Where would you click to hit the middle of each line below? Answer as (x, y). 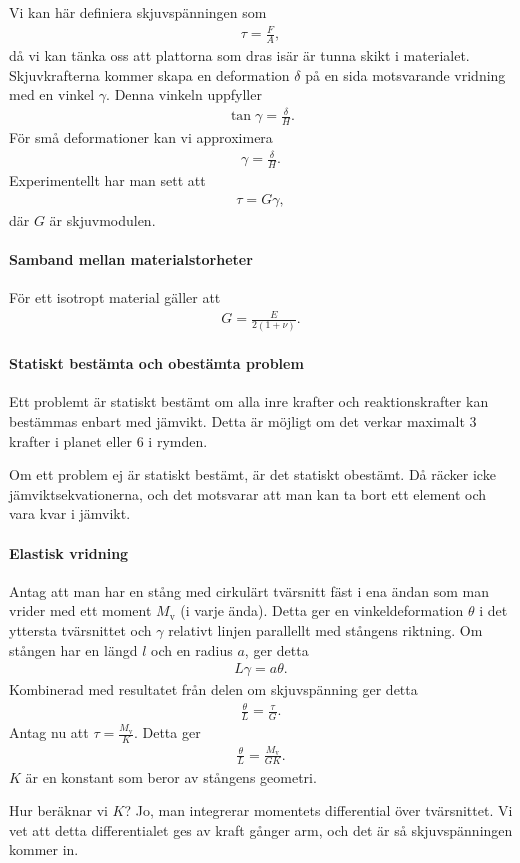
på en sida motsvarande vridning (405, 74)
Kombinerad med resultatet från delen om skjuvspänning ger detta (213, 689)
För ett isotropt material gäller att (115, 297)
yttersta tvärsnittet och (80, 629)
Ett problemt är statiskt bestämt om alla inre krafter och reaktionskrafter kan (249, 401)
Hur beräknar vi (58, 810)
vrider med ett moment (80, 610)
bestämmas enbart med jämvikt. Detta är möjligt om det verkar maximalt (237, 420)
